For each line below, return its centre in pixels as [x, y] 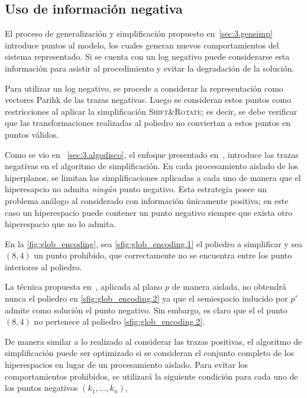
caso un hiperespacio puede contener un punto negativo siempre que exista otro [149, 212]
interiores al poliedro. [43, 266]
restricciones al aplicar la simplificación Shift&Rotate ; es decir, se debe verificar [151, 111]
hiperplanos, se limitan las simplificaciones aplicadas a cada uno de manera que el [153, 177]
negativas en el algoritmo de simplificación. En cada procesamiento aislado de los [151, 166]
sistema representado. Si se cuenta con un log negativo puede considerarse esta [147, 56]
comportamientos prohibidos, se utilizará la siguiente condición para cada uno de [151, 376]
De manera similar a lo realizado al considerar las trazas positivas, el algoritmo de [153, 341]
